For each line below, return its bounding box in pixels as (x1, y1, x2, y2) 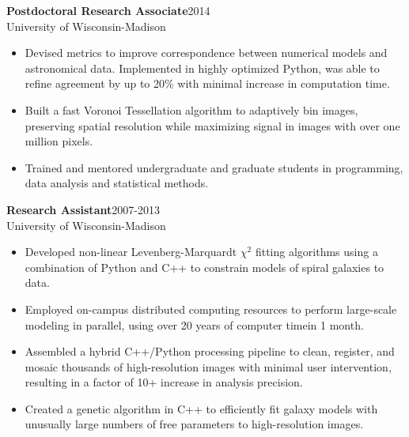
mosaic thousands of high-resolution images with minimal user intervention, (25, 358, 392, 375)
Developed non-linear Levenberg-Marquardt (25, 243, 237, 260)
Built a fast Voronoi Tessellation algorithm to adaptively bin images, (25, 101, 358, 118)
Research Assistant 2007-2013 (6, 201, 160, 217)
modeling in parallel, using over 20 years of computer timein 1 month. (25, 316, 364, 333)
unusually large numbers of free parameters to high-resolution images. (25, 416, 364, 432)
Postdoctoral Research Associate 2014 (6, 2, 210, 18)
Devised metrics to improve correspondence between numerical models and (25, 44, 388, 61)
